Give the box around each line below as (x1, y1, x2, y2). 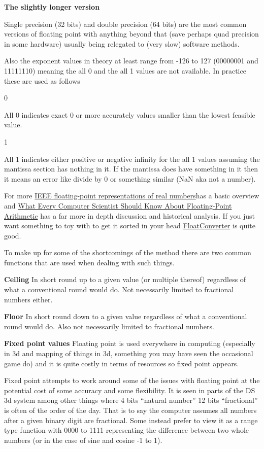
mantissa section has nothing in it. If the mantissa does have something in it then (4, 163, 258, 174)
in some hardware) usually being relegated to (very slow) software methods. (4, 38, 240, 49)
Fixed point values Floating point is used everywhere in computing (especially (4, 338, 255, 349)
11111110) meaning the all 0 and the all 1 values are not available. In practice (4, 65, 246, 76)
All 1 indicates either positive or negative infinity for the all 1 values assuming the (4, 153, 260, 164)
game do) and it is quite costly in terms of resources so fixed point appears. (4, 358, 239, 368)
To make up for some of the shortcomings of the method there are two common (4, 247, 251, 258)
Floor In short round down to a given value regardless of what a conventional (4, 311, 247, 322)
